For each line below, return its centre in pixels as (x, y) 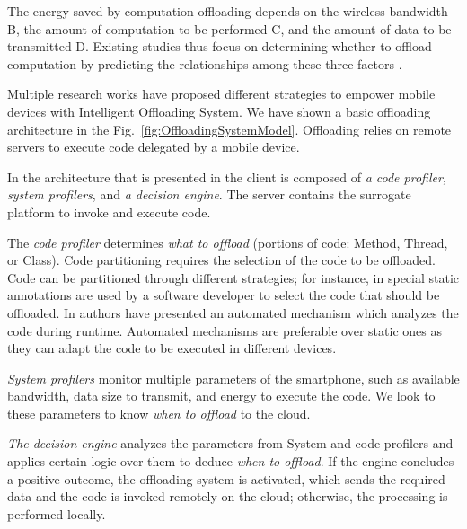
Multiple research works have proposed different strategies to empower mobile (221, 94)
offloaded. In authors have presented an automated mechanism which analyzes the (233, 312)
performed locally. (57, 513)
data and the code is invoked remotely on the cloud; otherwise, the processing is (228, 496)
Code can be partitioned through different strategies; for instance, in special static (233, 277)
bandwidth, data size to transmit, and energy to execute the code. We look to (221, 396)
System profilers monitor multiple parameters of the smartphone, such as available (233, 378)
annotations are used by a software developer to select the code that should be (224, 295)
